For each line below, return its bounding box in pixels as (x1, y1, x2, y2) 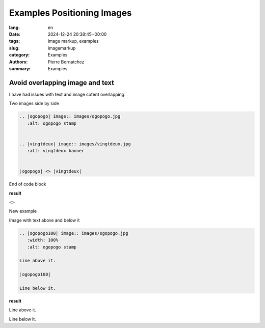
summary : (9, 65, 31, 71)
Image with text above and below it (9, 217, 80, 223)
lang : (9, 25, 20, 30)
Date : (9, 31, 21, 37)
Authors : (9, 59, 28, 65)
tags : (9, 38, 20, 44)
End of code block (9, 181, 46, 187)
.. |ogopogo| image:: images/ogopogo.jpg (19, 113, 121, 119)
